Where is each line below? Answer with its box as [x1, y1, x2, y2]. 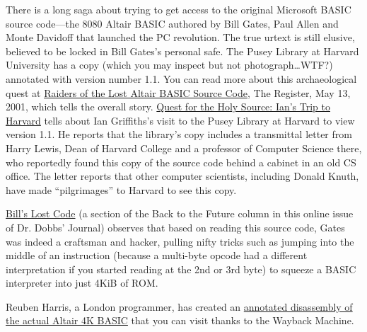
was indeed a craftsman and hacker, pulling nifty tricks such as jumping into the [6, 234, 354, 248]
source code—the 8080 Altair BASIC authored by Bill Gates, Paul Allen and [6, 16, 339, 30]
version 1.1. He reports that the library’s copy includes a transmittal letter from [6, 127, 352, 142]
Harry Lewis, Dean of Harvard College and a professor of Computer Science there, [6, 140, 362, 155]
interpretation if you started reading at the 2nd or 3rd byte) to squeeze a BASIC [6, 261, 356, 276]
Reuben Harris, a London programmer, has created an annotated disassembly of [6, 299, 353, 314]
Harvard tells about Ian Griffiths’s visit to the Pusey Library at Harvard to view [6, 113, 355, 127]
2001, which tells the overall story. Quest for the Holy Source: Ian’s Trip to [6, 99, 331, 114]
